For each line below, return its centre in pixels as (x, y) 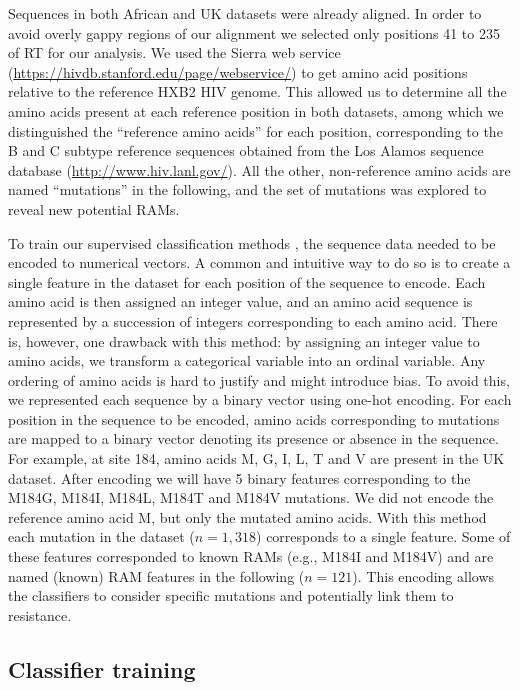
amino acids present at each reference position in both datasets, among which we (256, 110)
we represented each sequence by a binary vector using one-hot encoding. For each (260, 399)
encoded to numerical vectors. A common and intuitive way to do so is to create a (259, 262)
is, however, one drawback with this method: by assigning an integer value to (244, 340)
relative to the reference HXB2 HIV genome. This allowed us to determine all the (257, 91)
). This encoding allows (423, 575)
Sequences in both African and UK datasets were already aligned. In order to (245, 13)
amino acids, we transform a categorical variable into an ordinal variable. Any (247, 360)
